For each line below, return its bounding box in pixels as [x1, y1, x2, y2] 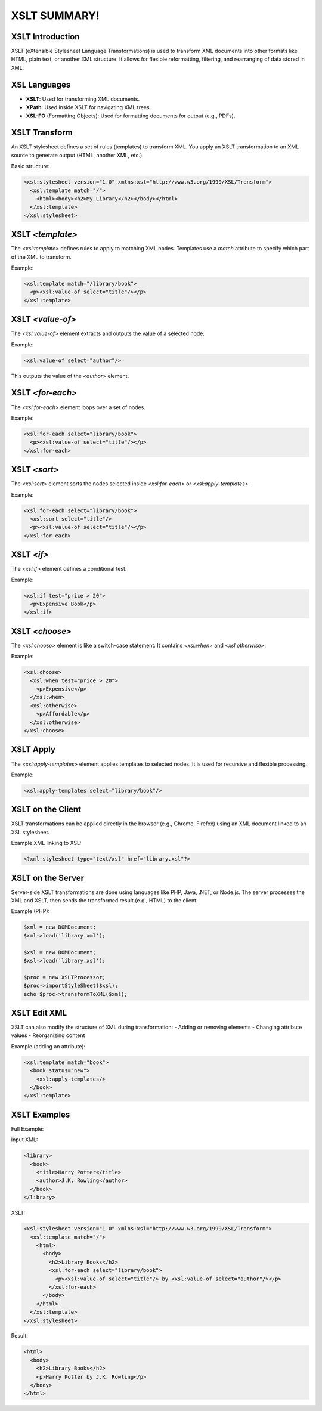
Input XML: [11, 1136, 38, 1143]
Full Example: [11, 1125, 44, 1132]
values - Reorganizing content [11, 1032, 85, 1039]
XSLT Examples [11, 1109, 70, 1119]
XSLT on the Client [11, 804, 82, 815]
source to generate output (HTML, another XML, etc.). [11, 151, 144, 159]
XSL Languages [11, 79, 71, 89]
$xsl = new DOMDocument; [23, 949, 97, 955]
